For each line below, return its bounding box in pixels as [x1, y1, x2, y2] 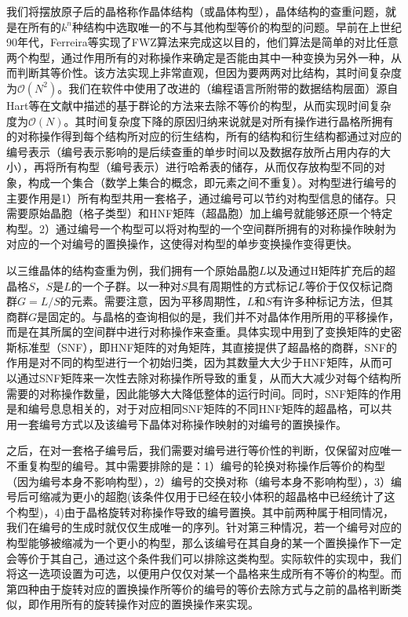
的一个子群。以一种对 [71, 277, 181, 294]
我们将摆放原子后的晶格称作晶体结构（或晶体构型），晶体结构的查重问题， [6, 3, 385, 19]
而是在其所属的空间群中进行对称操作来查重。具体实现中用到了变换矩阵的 [6, 323, 380, 340]
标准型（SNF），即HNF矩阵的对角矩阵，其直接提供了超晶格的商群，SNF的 [16, 338, 397, 355]
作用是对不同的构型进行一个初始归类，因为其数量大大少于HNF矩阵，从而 [6, 354, 382, 371]
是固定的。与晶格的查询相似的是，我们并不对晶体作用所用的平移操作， [37, 308, 400, 324]
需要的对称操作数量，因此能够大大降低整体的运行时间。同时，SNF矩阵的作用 [6, 385, 402, 401]
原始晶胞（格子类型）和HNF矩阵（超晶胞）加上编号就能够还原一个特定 [27, 205, 393, 221]
